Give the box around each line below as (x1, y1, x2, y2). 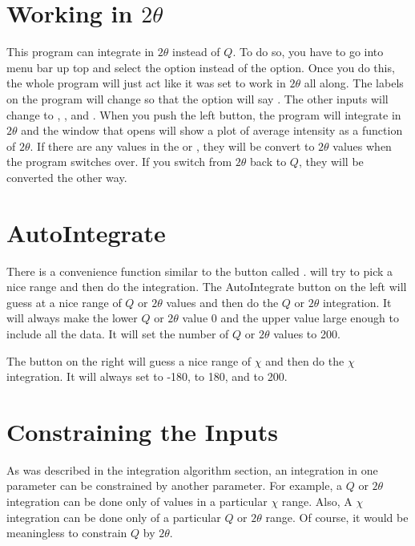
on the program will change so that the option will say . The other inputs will (6, 90, 389, 107)
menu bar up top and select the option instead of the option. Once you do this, (6, 59, 395, 75)
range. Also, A (281, 493, 353, 510)
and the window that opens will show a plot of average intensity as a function (21, 122, 403, 139)
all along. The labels (304, 75, 404, 91)
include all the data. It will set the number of (6, 325, 229, 342)
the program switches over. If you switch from (6, 153, 232, 170)
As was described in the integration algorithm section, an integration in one (6, 461, 378, 478)
